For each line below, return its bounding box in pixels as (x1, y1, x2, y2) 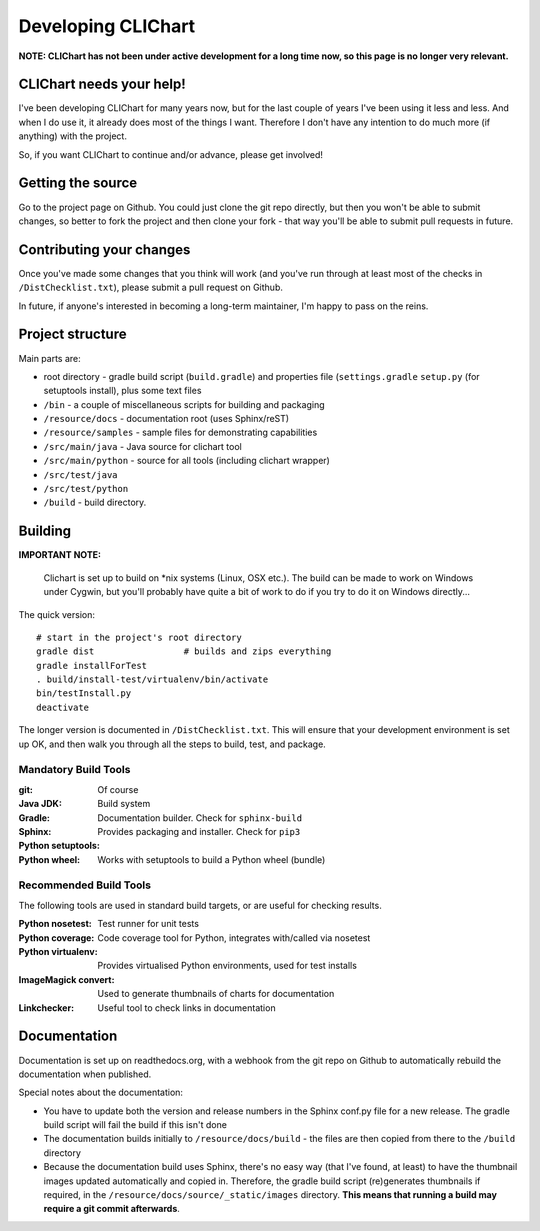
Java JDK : (18, 798, 62, 810)
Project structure (18, 326, 127, 343)
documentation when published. (18, 1068, 152, 1080)
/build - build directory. (43, 496, 147, 509)
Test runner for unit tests (97, 918, 200, 930)
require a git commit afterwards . (43, 1203, 180, 1215)
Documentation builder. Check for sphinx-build (97, 811, 303, 824)
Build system (97, 798, 151, 810)
